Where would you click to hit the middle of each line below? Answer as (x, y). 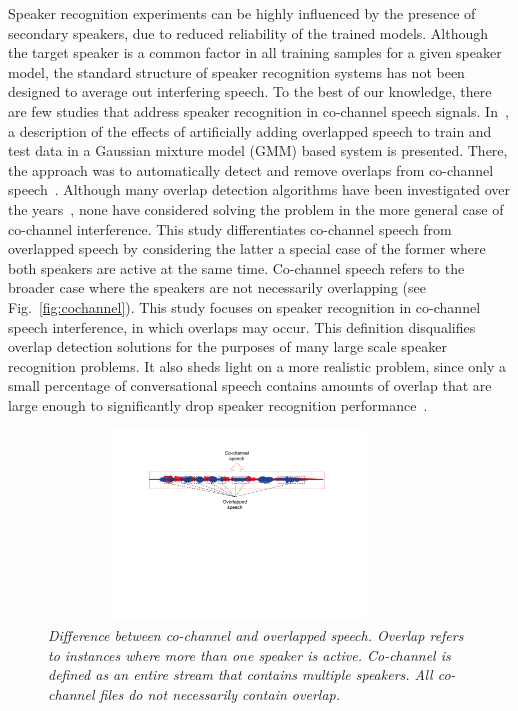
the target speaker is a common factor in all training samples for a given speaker (255, 52)
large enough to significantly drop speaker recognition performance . (218, 404)
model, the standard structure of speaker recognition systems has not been (236, 71)
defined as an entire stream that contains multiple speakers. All (240, 674)
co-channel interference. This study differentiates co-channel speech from (230, 228)
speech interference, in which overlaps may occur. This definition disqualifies (242, 326)
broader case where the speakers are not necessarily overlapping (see (217, 287)
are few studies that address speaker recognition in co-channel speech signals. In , (258, 110)
